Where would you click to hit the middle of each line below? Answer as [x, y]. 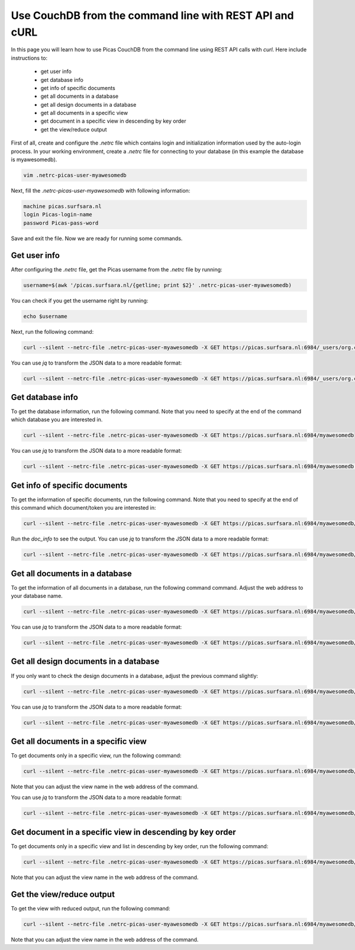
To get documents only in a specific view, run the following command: [96, 756]
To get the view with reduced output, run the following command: [91, 908]
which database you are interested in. [57, 420]
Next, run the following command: [52, 331]
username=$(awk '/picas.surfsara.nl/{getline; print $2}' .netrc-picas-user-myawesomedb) [158, 285]
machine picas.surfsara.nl [62, 206]
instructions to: [29, 58]
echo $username [45, 316]
